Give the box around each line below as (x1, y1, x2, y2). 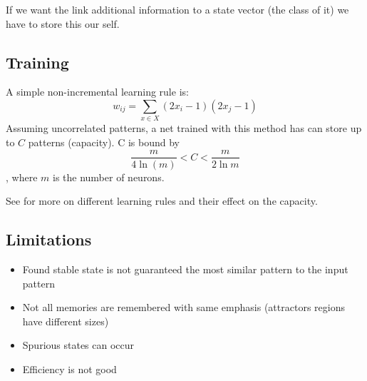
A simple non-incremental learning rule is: (6, 84, 189, 99)
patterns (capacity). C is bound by (28, 134, 180, 149)
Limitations (6, 228, 92, 250)
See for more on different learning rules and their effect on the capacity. (6, 193, 318, 208)
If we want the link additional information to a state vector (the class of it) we (6, 2, 349, 16)
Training (6, 51, 69, 73)
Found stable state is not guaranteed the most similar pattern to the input (22, 261, 348, 276)
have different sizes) (22, 313, 109, 328)
